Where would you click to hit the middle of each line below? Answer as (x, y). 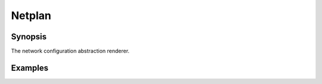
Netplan (31, 15)
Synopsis (29, 37)
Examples (30, 68)
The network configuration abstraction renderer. (70, 51)
